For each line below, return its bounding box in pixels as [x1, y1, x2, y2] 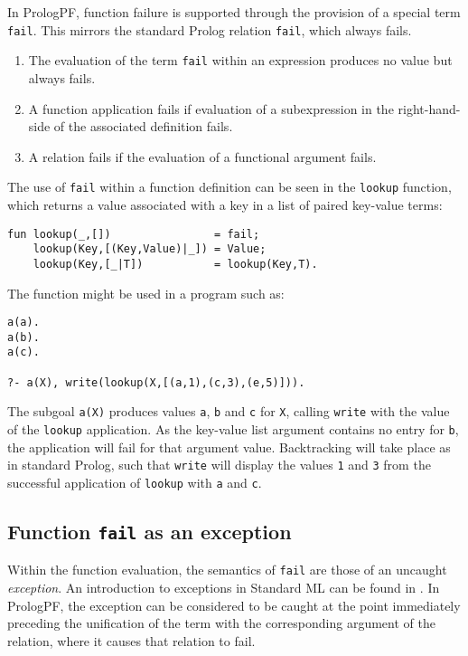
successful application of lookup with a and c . [7, 472, 262, 491]
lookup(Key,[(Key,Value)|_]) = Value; [33, 242, 267, 256]
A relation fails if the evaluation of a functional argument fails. [28, 147, 377, 166]
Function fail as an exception [7, 517, 292, 545]
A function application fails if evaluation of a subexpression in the [28, 99, 394, 118]
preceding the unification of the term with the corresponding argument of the [7, 613, 435, 632]
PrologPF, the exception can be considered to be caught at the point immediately [7, 595, 461, 614]
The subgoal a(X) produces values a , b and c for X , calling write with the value [7, 402, 450, 421]
